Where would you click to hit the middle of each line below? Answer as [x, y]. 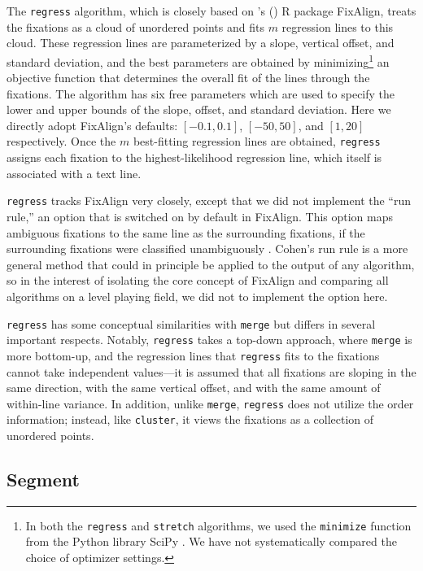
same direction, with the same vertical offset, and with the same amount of [194, 388]
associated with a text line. [74, 173]
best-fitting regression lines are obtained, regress [257, 141]
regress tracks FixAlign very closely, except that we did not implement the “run [209, 201]
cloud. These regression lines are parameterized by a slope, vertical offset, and [201, 43]
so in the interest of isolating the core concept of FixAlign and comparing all [198, 280]
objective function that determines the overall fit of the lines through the [188, 78]
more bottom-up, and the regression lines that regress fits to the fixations [193, 355]
